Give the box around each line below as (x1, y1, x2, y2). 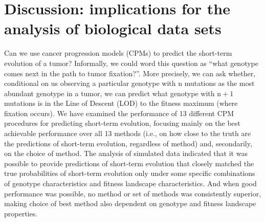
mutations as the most (184, 78, 255, 88)
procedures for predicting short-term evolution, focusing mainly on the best (4, 118, 240, 128)
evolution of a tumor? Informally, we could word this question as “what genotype (4, 57, 258, 68)
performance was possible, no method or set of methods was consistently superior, (4, 188, 261, 198)
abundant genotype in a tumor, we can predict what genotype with (4, 87, 215, 98)
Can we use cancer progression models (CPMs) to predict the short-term (4, 48, 232, 58)
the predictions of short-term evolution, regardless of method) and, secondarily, (4, 138, 252, 148)
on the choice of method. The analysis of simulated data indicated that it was (4, 148, 248, 159)
